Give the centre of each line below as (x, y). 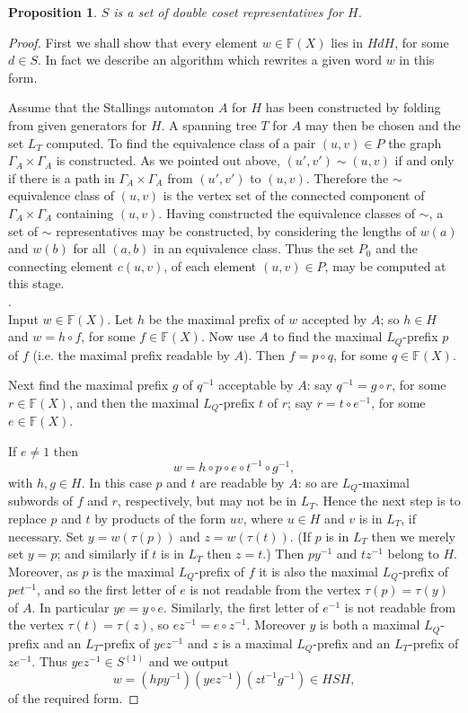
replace (27, 518)
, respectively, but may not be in (207, 501)
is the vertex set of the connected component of (294, 195)
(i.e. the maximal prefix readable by (131, 354)
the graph (415, 142)
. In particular (71, 607)
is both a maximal (370, 625)
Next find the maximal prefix (88, 385)
